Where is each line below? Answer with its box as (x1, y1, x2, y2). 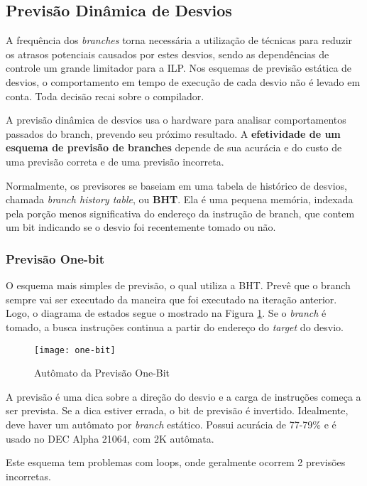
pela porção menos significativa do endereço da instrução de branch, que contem (6, 205, 355, 220)
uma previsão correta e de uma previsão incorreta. (6, 153, 224, 168)
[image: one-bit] (34, 345, 116, 355)
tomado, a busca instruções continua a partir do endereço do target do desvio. (6, 319, 344, 334)
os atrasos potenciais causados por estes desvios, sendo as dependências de (6, 46, 329, 61)
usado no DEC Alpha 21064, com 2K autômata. (6, 431, 214, 445)
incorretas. (6, 468, 51, 483)
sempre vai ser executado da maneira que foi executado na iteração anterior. (6, 291, 337, 306)
